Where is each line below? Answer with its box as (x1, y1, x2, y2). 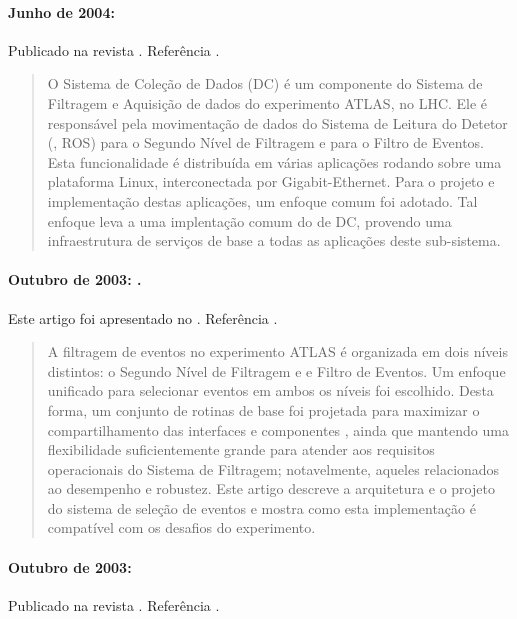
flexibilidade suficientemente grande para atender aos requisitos (47, 439, 435, 460)
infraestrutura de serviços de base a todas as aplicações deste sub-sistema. (47, 230, 501, 251)
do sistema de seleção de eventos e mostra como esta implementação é (47, 497, 476, 518)
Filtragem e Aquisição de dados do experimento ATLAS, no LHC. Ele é (47, 92, 488, 113)
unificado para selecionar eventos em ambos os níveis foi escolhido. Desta (47, 380, 494, 401)
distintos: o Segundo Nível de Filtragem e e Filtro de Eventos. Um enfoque (47, 360, 506, 381)
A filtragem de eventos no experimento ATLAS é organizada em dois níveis (47, 341, 508, 362)
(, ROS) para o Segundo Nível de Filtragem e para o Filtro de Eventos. (47, 132, 484, 153)
